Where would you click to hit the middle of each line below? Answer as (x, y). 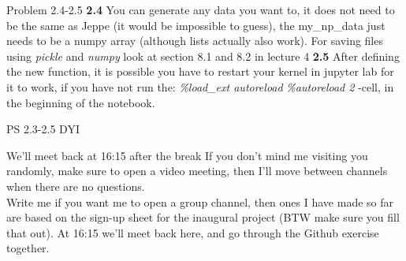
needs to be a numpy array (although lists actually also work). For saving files (195, 41)
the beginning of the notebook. (81, 102)
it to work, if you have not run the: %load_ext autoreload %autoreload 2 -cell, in (200, 86)
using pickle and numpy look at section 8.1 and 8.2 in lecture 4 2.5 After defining (203, 56)
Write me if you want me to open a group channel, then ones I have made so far (200, 201)
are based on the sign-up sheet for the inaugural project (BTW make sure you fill (203, 217)
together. (28, 248)
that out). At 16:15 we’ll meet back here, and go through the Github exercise (193, 232)
